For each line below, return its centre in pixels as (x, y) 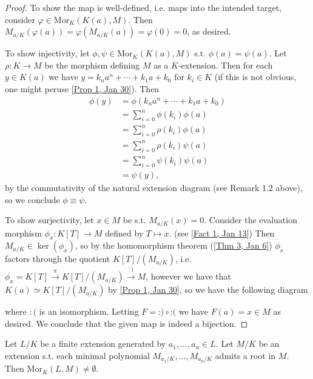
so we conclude (32, 199)
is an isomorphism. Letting (89, 311)
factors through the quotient (58, 259)
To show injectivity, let (47, 53)
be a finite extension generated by (103, 344)
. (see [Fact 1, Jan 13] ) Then (222, 233)
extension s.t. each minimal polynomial (77, 355)
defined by (124, 233)
